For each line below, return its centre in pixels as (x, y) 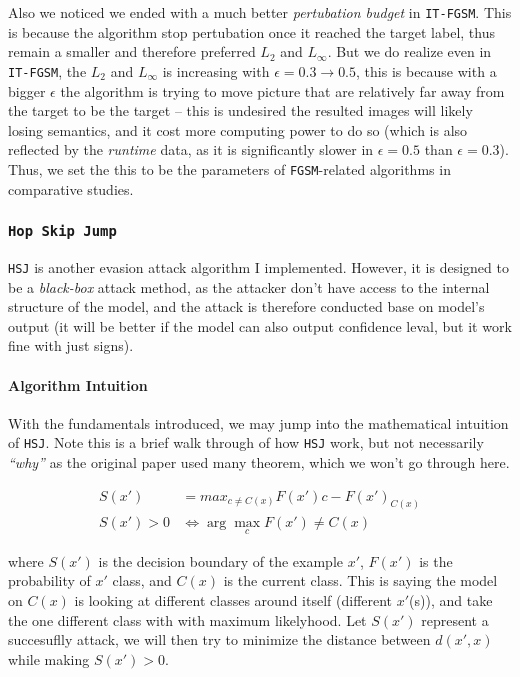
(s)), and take (451, 599)
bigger (27, 90)
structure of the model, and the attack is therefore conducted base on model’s (246, 306)
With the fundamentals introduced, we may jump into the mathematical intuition (258, 422)
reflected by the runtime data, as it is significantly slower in (191, 149)
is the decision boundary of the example (221, 560)
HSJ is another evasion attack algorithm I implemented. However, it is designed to (258, 266)
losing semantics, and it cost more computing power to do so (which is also (238, 129)
